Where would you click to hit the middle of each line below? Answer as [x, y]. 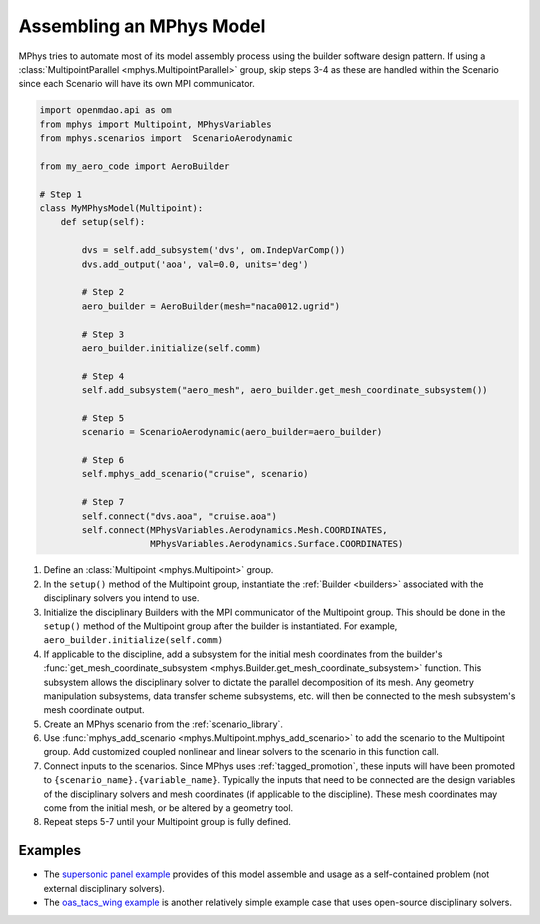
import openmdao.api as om [105, 110]
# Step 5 [103, 418]
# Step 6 [103, 460]
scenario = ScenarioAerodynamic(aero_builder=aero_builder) [232, 432]
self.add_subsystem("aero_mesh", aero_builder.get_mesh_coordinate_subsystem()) [285, 390]
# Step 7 [103, 502]
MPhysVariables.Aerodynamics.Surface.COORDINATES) [277, 544]
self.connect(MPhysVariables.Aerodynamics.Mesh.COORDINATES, [234, 530]
